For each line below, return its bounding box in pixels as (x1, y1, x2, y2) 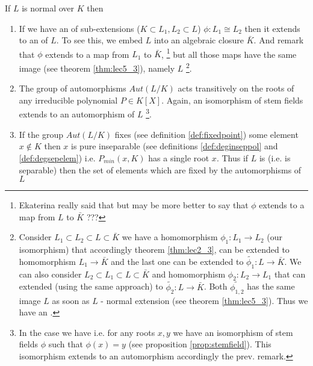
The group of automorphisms (19, 82, 126, 95)
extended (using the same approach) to (19, 280, 163, 293)
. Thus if (216, 151, 249, 164)
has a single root (148, 151, 209, 164)
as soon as (52, 294, 90, 306)
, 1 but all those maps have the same (161, 46, 297, 60)
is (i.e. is (259, 151, 291, 164)
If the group (19, 128, 63, 140)
